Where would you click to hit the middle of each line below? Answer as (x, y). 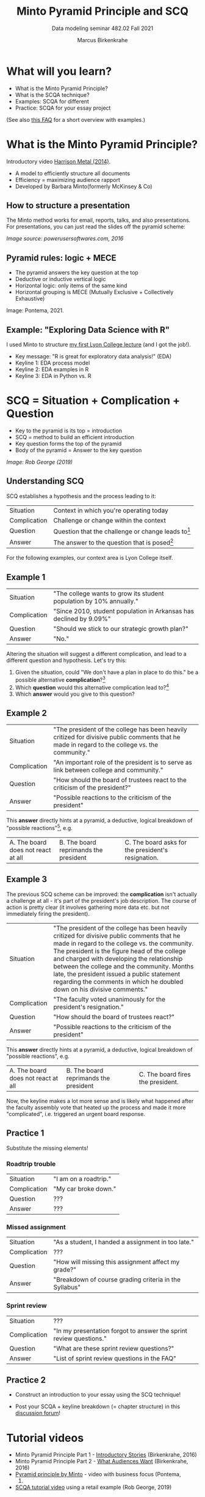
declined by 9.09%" (82, 619)
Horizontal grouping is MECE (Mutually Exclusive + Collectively (94, 292)
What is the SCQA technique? (52, 95)
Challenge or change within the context (110, 520)
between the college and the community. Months (124, 966)
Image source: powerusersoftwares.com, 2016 (65, 239)
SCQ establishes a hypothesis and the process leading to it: (81, 496)
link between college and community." (108, 770)
